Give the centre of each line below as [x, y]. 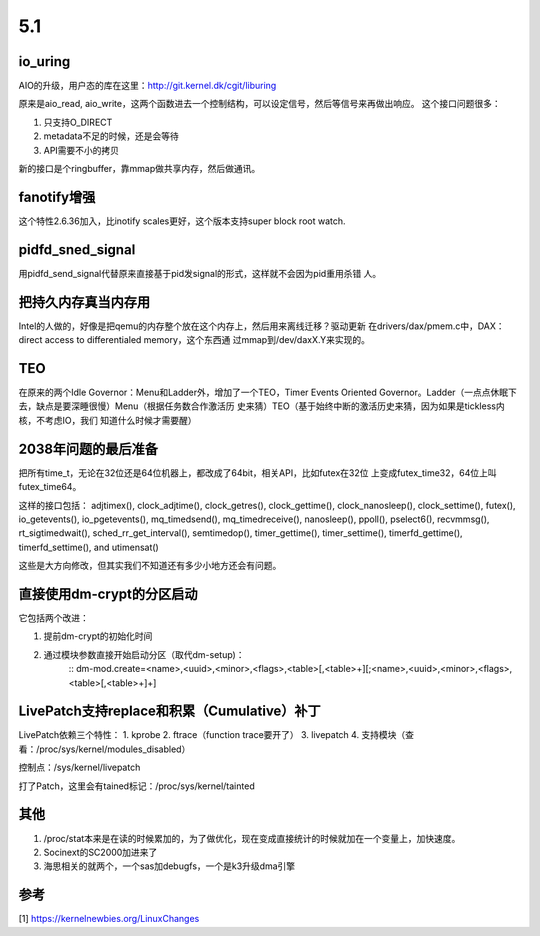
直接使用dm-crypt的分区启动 [108, 593]
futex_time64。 [50, 487]
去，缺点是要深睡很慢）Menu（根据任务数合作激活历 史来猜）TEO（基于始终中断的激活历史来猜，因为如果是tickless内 [261, 406]
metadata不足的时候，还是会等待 [111, 136]
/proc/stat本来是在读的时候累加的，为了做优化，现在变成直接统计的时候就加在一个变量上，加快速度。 [252, 838]
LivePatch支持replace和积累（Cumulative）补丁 [170, 711]
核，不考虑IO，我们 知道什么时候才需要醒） [107, 420]
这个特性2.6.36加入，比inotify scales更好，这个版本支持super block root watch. [182, 221]
